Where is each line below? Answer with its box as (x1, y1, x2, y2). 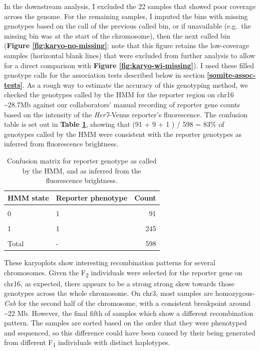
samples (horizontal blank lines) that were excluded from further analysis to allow (4, 50, 255, 60)
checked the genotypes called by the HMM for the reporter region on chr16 (4, 89, 234, 100)
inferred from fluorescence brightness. (4, 138, 118, 149)
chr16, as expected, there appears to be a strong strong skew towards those (4, 278, 234, 288)
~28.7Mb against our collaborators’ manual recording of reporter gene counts (4, 99, 240, 109)
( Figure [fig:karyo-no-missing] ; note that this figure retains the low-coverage (4, 40, 249, 51)
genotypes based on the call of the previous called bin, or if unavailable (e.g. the (4, 21, 251, 31)
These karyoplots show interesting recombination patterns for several (4, 257, 215, 268)
